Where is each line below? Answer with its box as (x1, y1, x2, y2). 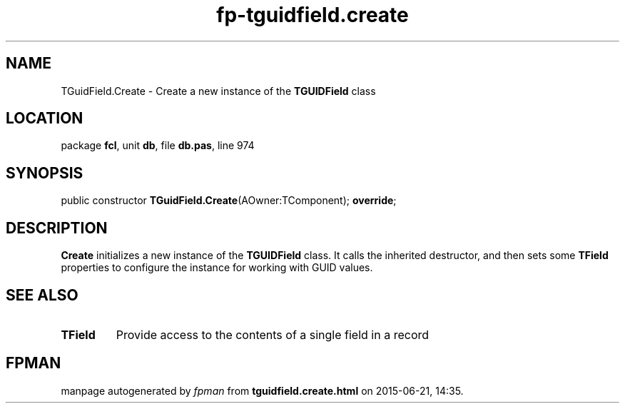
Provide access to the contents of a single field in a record (116, 327, 430, 342)
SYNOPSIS (6, 163, 83, 182)
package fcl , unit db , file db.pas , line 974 (61, 139, 255, 152)
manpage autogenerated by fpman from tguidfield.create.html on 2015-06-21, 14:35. (61, 384, 464, 397)
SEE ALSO (6, 286, 78, 304)
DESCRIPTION (6, 218, 108, 237)
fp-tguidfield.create (216, 3, 409, 27)
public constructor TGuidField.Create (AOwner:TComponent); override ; (61, 194, 397, 207)
